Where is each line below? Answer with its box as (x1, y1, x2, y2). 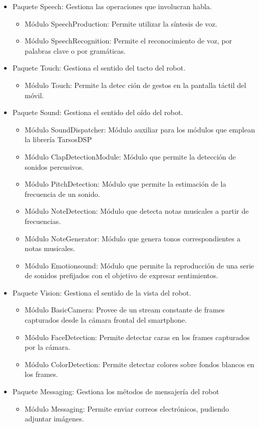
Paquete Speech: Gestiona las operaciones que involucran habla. (12, 1, 212, 11)
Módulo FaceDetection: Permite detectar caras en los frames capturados (24, 331, 250, 342)
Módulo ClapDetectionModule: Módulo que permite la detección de (24, 151, 236, 162)
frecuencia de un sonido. (24, 188, 100, 199)
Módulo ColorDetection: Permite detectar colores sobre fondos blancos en (24, 358, 254, 369)
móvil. (24, 89, 44, 100)
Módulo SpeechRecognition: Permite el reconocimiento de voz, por (24, 35, 232, 46)
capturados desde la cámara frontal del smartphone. (24, 314, 187, 325)
